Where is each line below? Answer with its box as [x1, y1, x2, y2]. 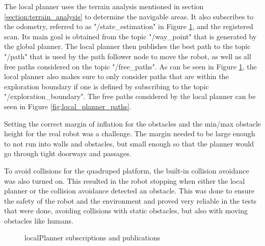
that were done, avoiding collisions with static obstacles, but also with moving [4, 205, 248, 216]
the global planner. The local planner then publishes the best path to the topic [4, 41, 251, 52]
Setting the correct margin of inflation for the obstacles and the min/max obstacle [4, 118, 261, 129]
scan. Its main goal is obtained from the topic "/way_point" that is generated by [4, 31, 257, 41]
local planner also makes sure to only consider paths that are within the [4, 71, 229, 82]
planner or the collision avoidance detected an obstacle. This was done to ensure [4, 185, 255, 196]
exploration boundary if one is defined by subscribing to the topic [4, 81, 209, 91]
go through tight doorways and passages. [4, 148, 131, 159]
